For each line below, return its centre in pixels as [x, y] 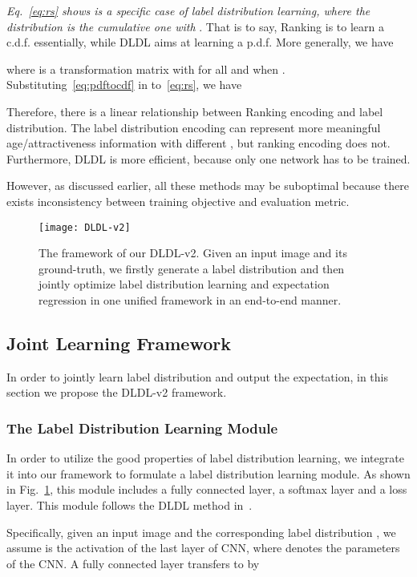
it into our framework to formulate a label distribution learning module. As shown [208, 473]
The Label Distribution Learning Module [142, 428]
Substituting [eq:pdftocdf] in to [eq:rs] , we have [124, 85]
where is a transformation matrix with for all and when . [146, 69]
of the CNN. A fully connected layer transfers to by [133, 563]
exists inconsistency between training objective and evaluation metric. [178, 201]
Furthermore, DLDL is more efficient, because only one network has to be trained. [208, 158]
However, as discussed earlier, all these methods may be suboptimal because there [208, 186]
